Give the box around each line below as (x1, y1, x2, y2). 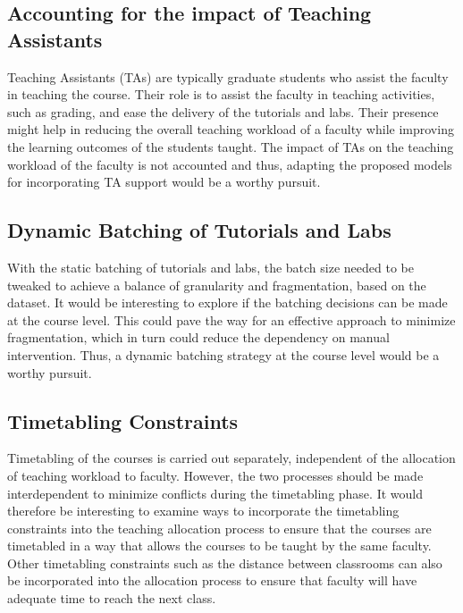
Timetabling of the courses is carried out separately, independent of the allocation (7, 449, 456, 467)
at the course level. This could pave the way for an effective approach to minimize (7, 310, 456, 329)
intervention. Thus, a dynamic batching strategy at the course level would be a (7, 345, 440, 364)
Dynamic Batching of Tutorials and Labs (7, 216, 391, 244)
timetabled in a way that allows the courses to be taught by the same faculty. (7, 536, 432, 555)
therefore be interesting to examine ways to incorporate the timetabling (7, 501, 400, 520)
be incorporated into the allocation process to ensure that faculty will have (7, 571, 417, 590)
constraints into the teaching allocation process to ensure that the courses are (7, 518, 432, 537)
